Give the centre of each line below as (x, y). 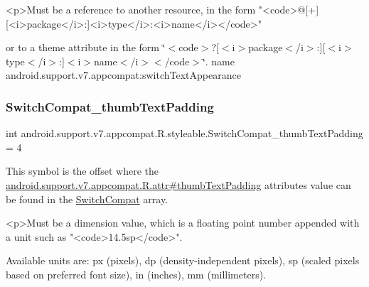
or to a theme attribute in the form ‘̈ (86, 47)
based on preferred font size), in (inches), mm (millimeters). (136, 274)
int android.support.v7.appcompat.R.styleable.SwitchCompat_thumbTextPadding (184, 133)
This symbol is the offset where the (82, 171)
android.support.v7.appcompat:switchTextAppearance (123, 75)
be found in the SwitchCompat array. (87, 199)
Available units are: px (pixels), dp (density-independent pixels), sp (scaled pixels (183, 260)
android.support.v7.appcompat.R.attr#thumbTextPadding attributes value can (178, 184)
